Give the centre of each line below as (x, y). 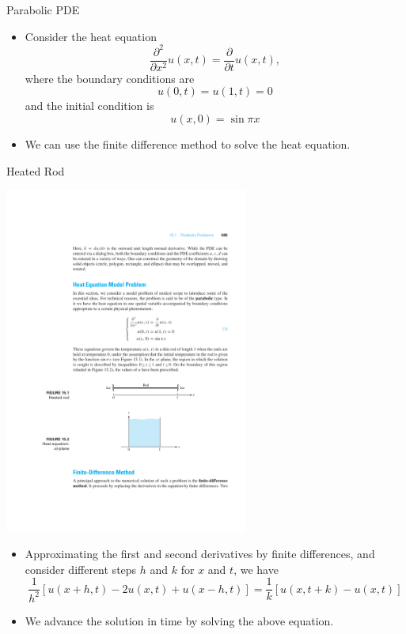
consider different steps (81, 569)
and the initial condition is (89, 106)
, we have (256, 569)
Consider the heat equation (91, 36)
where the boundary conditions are (110, 78)
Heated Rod (36, 170)
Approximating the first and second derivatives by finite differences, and (200, 554)
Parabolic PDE (43, 9)
